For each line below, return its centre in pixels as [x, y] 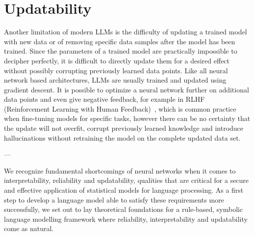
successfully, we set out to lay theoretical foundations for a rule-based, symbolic [124, 209]
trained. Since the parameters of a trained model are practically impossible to [121, 51]
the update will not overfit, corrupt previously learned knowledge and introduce [124, 128]
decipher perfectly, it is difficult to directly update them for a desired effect [117, 60]
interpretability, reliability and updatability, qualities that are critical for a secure [127, 180]
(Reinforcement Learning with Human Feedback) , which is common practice [120, 108]
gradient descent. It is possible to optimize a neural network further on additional [127, 89]
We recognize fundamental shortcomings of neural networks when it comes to [120, 170]
